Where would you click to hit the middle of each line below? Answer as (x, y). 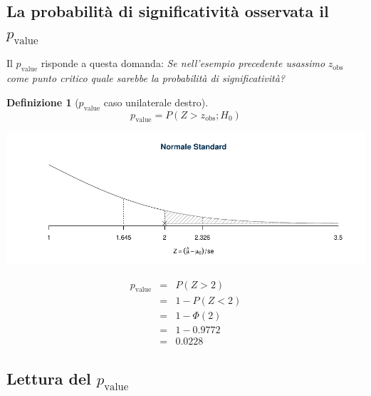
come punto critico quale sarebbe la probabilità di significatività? (146, 78)
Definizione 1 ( (43, 102)
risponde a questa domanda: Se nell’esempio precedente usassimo (183, 63)
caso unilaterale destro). (156, 102)
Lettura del (49, 378)
